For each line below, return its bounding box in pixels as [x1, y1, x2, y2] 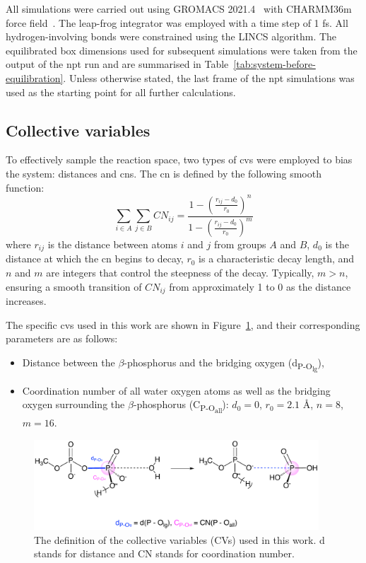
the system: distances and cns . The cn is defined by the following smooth [6, 166, 321, 180]
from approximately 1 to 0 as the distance [169, 279, 351, 294]
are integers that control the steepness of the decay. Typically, [46, 265, 314, 280]
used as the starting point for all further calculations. [6, 84, 236, 99]
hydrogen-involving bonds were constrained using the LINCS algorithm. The [6, 29, 337, 44]
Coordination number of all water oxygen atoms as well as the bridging [22, 383, 331, 397]
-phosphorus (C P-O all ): [133, 397, 229, 416]
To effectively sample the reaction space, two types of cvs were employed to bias [6, 152, 353, 167]
